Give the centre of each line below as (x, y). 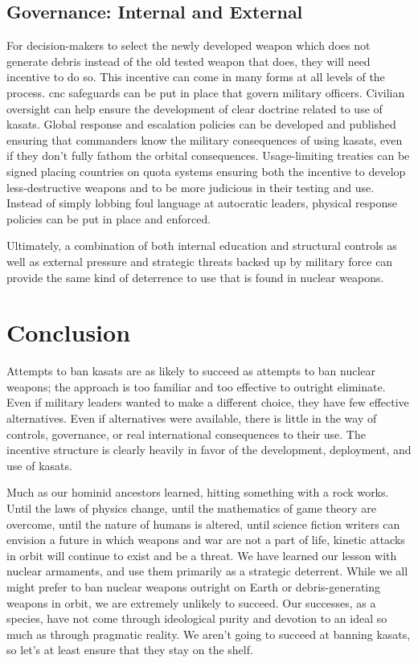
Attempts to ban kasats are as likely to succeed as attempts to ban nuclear (191, 371)
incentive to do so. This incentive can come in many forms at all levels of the (196, 77)
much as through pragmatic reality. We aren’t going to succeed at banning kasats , (209, 634)
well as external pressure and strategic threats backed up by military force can (200, 261)
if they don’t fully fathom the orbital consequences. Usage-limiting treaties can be (208, 156)
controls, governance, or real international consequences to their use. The (186, 434)
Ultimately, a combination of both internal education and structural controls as (202, 246)
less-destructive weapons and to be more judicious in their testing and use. (191, 187)
